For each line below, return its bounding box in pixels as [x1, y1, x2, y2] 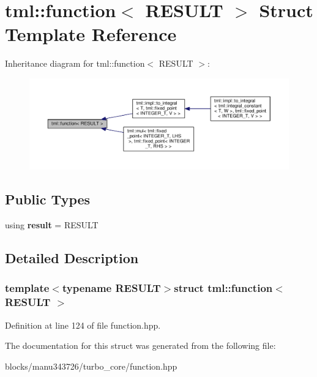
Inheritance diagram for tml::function [5, 57, 145, 70]
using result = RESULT [5, 218, 99, 231]
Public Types [5, 190, 91, 209]
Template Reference [5, 21, 177, 47]
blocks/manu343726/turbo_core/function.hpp [5, 359, 177, 372]
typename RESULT [62, 280, 161, 296]
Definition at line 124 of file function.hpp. [5, 318, 161, 331]
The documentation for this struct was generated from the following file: [5, 339, 276, 352]
